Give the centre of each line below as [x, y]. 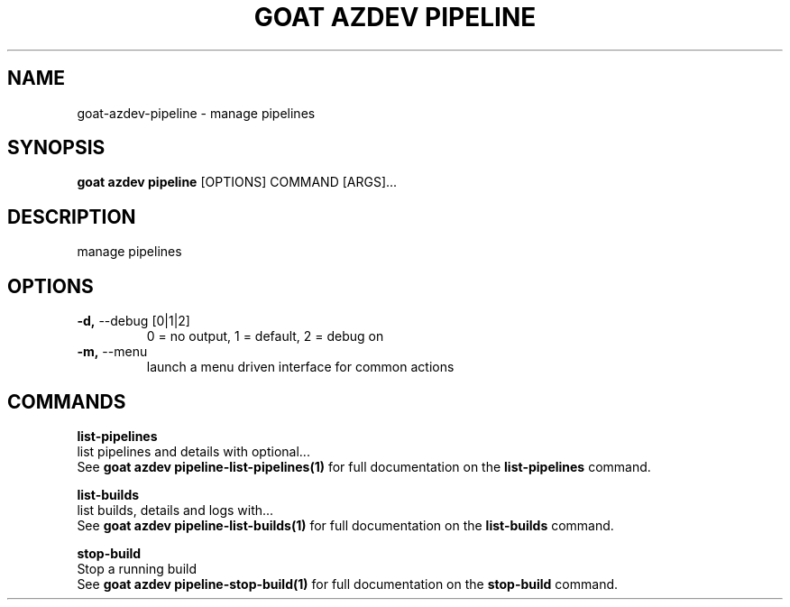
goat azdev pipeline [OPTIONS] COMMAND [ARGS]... [237, 182]
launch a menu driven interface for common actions [300, 367]
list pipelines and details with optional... [193, 451]
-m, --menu [112, 352]
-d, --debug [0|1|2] [133, 321]
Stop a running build [137, 568]
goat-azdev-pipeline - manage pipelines [196, 113]
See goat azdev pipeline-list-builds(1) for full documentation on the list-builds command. [345, 525]
